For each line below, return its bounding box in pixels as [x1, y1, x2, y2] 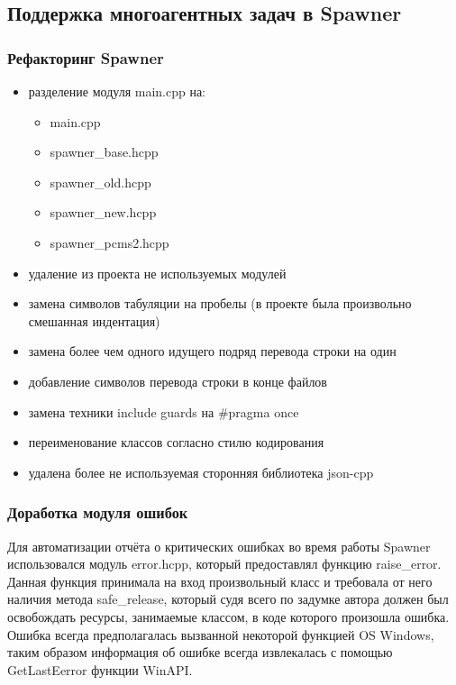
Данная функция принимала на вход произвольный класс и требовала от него [7, 571, 433, 590]
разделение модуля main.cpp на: [28, 82, 206, 100]
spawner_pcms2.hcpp [50, 233, 169, 251]
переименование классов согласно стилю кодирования [28, 433, 324, 452]
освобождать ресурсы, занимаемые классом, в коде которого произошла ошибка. [7, 607, 450, 626]
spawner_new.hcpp [50, 203, 157, 222]
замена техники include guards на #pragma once [28, 402, 299, 421]
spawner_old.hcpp [50, 172, 151, 191]
